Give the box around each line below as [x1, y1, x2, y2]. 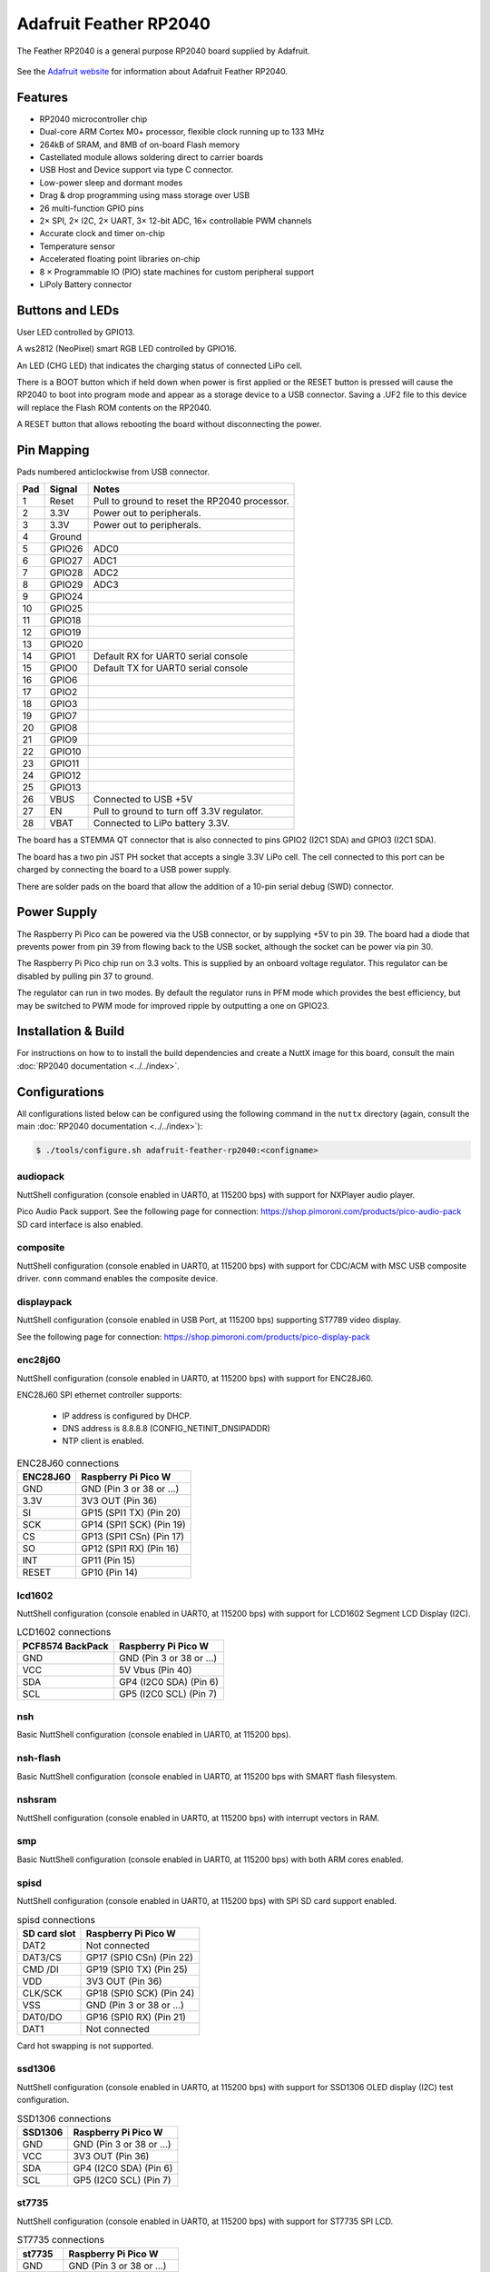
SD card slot [22, 1927, 76, 1939]
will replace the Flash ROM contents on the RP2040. [16, 402, 212, 413]
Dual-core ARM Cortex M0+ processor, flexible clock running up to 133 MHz [39, 126, 325, 137]
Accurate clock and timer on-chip [39, 228, 165, 239]
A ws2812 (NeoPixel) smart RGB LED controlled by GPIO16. [16, 344, 237, 354]
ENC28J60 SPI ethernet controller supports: [16, 1390, 182, 1400]
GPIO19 [49, 626, 82, 639]
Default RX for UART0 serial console [93, 650, 249, 663]
